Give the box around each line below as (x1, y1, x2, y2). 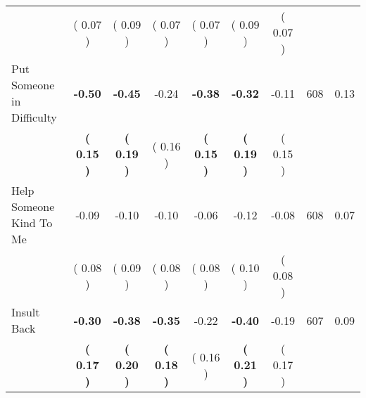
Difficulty (11, 109, 57, 125)
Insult (11, 304, 40, 320)
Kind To (11, 214, 53, 231)
